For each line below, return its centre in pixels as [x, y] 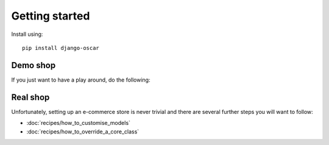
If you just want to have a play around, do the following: [81, 80]
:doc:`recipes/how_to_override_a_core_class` [83, 132]
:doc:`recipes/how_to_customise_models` [79, 123]
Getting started [51, 16]
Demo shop [34, 65]
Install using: [27, 34]
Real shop [30, 97]
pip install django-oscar [61, 48]
